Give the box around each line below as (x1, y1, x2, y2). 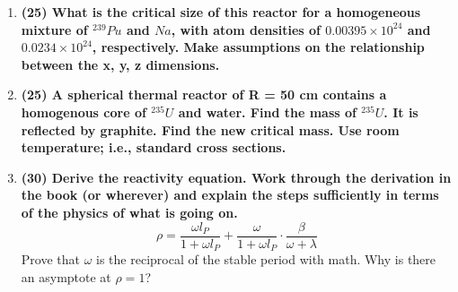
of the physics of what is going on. (21, 202, 238, 221)
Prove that (21, 250, 80, 269)
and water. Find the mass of (178, 102, 357, 121)
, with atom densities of (171, 20, 321, 39)
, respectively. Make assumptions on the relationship (92, 38, 425, 56)
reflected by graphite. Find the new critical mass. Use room (21, 120, 400, 139)
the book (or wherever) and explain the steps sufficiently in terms (21, 185, 439, 204)
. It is (383, 102, 418, 121)
